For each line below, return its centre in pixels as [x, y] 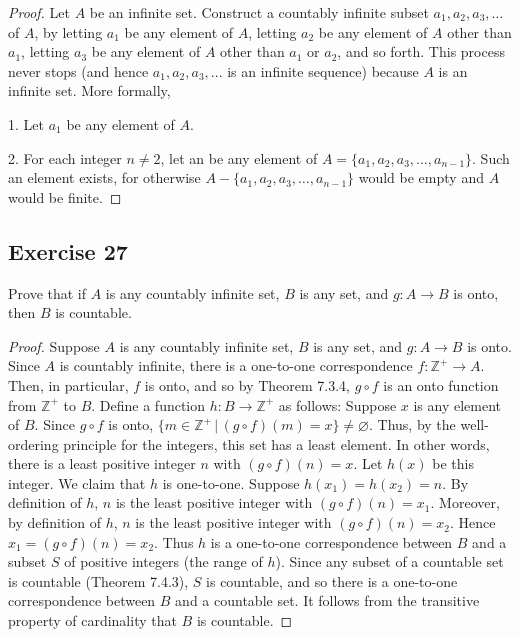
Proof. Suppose [54, 345]
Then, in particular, [68, 384]
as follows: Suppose [337, 404]
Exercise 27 [68, 250]
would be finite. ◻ [65, 196]
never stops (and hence [78, 70]
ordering [33, 443]
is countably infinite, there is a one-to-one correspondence [236, 365]
